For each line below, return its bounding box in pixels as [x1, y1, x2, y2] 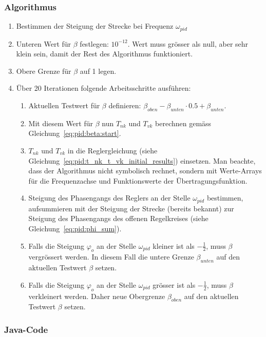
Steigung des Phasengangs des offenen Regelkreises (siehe [28, 213, 208, 224]
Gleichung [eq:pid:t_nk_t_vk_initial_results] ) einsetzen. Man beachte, [28, 155, 256, 166]
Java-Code [4, 323, 48, 335]
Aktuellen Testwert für [28, 100, 100, 111]
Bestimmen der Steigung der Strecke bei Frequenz [16, 21, 174, 31]
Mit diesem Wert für [28, 117, 93, 128]
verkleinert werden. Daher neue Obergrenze [28, 290, 165, 301]
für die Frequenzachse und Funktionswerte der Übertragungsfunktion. [28, 175, 248, 186]
